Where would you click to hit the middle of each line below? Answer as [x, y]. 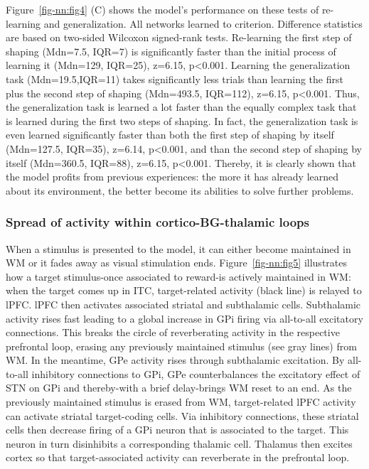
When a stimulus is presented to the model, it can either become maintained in [178, 248]
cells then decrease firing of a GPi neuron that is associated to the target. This [177, 430]
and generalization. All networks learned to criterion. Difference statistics [203, 23]
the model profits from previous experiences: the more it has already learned [172, 177]
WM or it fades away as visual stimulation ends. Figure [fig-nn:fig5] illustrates [176, 263]
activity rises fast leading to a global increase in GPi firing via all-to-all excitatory [184, 318]
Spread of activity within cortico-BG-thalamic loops [157, 222]
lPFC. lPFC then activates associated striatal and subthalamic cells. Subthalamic [183, 304]
